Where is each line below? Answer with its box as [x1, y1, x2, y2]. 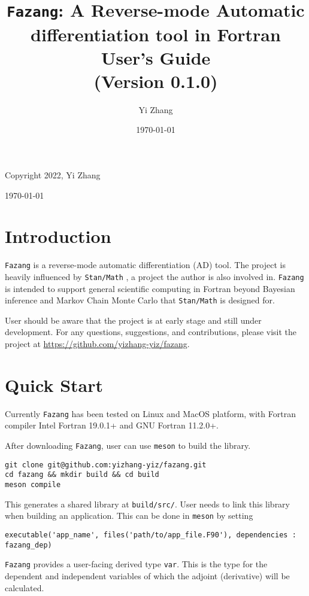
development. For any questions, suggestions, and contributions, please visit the [5, 326, 297, 338]
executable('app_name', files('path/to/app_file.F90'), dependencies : [5, 530, 296, 539]
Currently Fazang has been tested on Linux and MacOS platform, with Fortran [5, 407, 296, 419]
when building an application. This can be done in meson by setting [5, 509, 253, 522]
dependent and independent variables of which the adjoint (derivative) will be [5, 569, 290, 582]
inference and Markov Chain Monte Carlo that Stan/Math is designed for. [5, 294, 275, 306]
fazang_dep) [5, 540, 52, 549]
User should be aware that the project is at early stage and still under [5, 314, 262, 326]
